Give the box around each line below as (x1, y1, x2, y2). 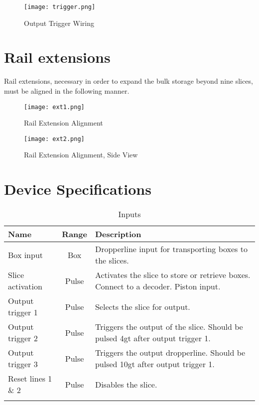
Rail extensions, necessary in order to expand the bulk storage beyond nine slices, (4, 76, 253, 86)
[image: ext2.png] (24, 135, 85, 142)
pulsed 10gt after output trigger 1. (95, 358, 215, 370)
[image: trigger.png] (24, 3, 96, 10)
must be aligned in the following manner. (4, 85, 129, 96)
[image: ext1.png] (24, 103, 85, 111)
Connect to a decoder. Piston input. (95, 280, 221, 292)
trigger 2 (8, 332, 38, 344)
